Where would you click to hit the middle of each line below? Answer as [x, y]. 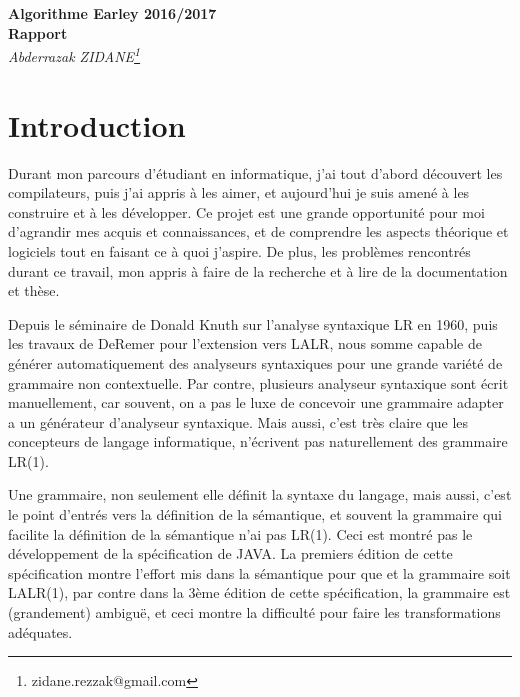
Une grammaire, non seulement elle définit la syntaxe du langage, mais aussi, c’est [260, 494]
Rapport [38, 32]
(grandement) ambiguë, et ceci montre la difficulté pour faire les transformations [254, 612]
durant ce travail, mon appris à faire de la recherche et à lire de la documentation [258, 270]
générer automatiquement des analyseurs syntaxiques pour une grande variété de [255, 362]
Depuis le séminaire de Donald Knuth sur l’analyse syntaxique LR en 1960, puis [253, 323]
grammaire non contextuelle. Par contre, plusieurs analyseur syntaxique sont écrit [258, 382]
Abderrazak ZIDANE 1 [74, 54]
